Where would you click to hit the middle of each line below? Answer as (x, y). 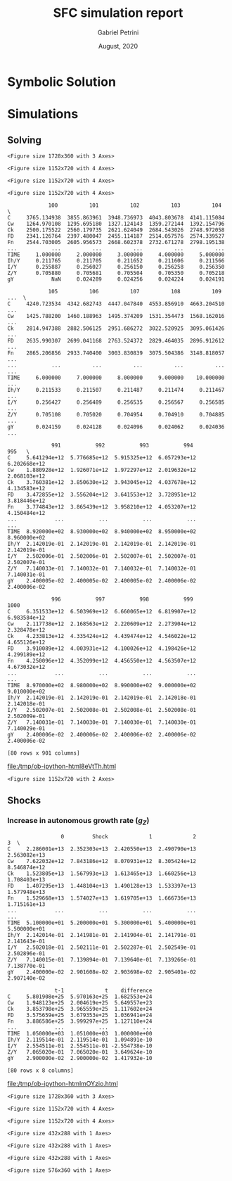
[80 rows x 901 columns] (44, 753)
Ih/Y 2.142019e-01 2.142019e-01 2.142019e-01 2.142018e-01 (102, 698)
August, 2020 (118, 46)
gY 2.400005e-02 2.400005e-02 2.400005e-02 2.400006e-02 (102, 581)
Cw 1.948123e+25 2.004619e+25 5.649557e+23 (80, 1003)
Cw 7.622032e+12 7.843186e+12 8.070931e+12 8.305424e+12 (102, 861)
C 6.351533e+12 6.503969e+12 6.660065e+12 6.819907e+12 (102, 611)
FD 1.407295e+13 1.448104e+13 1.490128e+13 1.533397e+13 (102, 886)
